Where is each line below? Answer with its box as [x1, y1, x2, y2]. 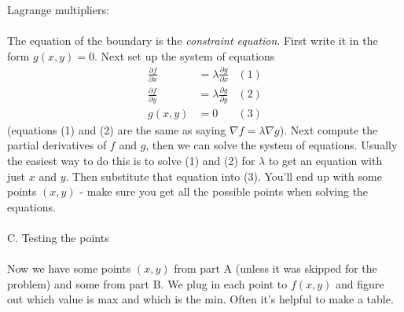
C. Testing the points [7, 229, 109, 245]
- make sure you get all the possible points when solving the [79, 183, 369, 200]
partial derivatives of [7, 137, 107, 153]
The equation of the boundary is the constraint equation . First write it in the [7, 32, 378, 49]
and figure [336, 275, 384, 292]
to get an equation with [268, 152, 383, 168]
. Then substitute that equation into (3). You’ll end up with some [65, 167, 382, 184]
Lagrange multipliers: [7, 2, 109, 17]
